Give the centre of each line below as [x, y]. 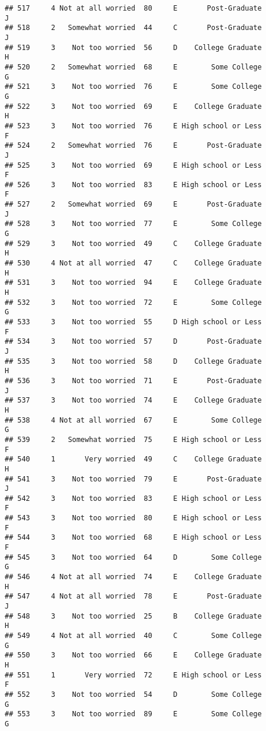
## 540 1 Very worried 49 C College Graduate [133, 459]
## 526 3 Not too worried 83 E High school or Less [133, 185]
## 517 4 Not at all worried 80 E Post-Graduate [133, 8]
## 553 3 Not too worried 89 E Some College [133, 714]
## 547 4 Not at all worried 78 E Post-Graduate [133, 597]
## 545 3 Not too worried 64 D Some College [133, 557]
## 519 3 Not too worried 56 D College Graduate [133, 47]
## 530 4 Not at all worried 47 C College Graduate [133, 263]
